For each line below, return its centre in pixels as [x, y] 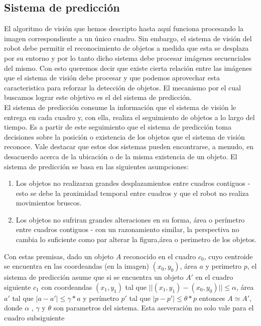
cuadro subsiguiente [34, 318]
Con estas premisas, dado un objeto [59, 256]
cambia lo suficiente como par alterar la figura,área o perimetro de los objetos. [136, 239]
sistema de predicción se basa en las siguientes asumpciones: [96, 166]
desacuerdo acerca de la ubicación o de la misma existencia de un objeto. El [121, 156]
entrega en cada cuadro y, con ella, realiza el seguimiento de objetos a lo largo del [129, 117]
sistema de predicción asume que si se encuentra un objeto [94, 277]
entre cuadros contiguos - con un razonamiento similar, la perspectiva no [127, 229]
